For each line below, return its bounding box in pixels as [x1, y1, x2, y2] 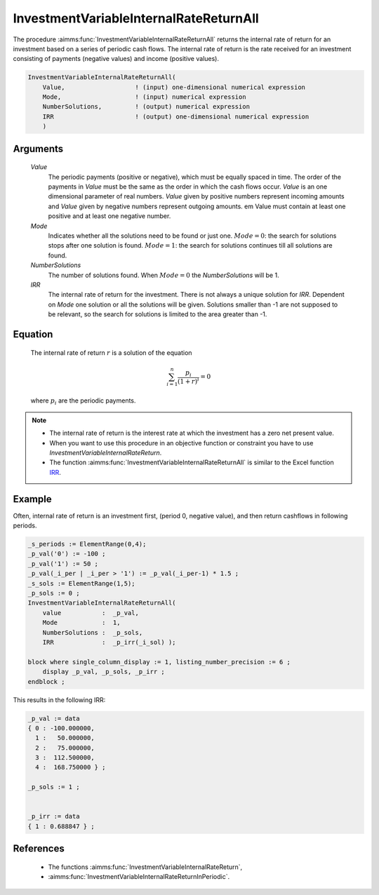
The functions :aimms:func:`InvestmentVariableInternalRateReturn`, [48, 863, 243, 871]
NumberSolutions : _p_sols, [42, 628, 143, 636]
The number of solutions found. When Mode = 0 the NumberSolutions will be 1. [48, 271, 280, 279]
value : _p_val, [42, 609, 140, 617]
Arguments [13, 142, 64, 154]
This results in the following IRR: [13, 695, 106, 704]
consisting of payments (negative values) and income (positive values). [13, 55, 219, 63]
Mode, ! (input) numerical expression [42, 93, 246, 101]
